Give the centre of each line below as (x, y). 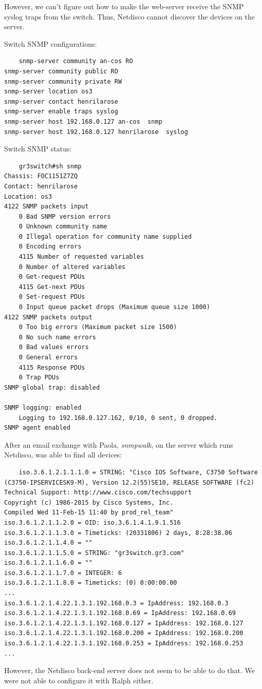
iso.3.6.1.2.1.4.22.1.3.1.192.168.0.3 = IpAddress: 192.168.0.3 (116, 603)
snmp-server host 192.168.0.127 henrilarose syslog (96, 132)
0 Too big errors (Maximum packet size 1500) (98, 327)
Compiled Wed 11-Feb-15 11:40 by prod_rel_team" (89, 513)
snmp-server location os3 (48, 92)
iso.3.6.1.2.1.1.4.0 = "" (48, 543)
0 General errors (48, 357)
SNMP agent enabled (37, 428)
